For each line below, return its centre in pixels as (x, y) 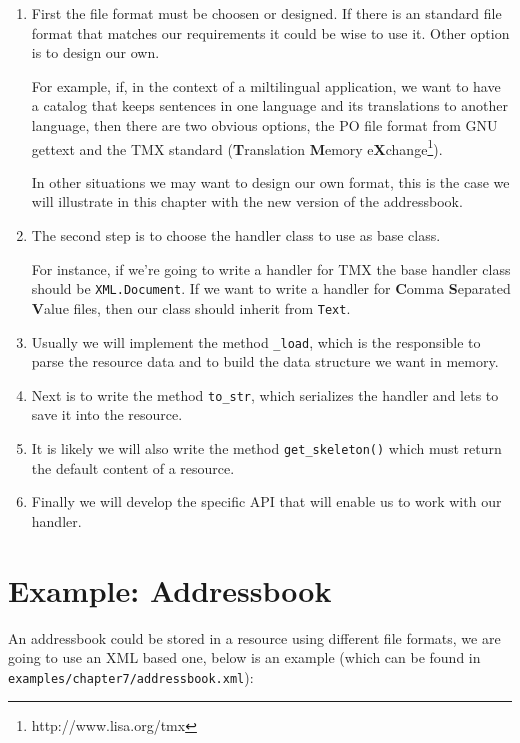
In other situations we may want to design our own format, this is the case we (270, 181)
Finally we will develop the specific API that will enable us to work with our (266, 501)
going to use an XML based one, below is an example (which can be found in (244, 657)
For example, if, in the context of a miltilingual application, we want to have (266, 85)
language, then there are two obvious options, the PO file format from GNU (264, 124)
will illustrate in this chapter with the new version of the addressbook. (247, 201)
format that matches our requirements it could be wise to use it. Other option (270, 32)
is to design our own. (95, 52)
